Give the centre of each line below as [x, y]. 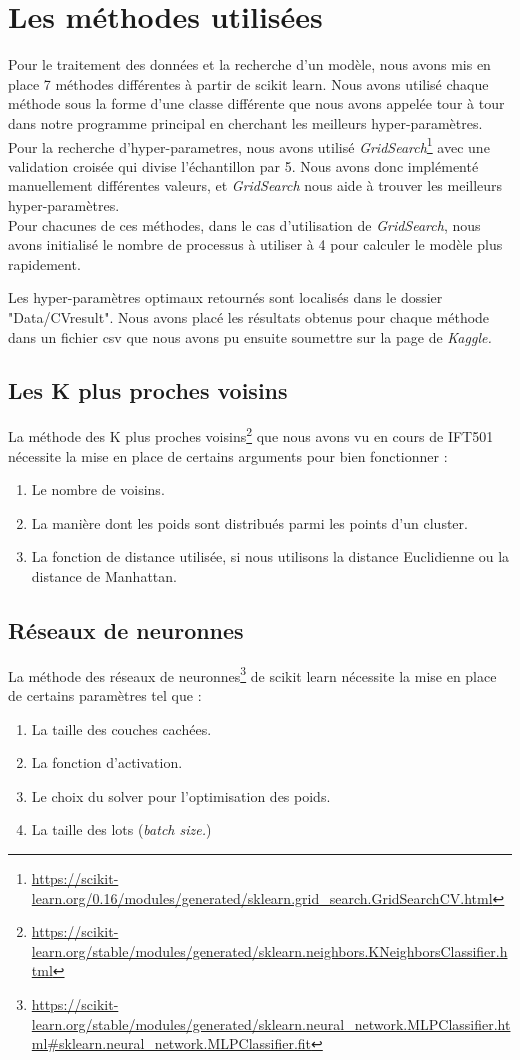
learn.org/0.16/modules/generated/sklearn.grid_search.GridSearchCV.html [262, 897]
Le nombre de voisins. [98, 489]
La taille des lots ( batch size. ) [121, 829]
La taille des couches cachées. [121, 728]
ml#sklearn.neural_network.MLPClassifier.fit [171, 1043]
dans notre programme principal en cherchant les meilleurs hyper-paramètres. [245, 122]
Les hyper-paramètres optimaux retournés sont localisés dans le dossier [225, 297]
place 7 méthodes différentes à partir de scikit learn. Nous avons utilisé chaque [248, 83]
